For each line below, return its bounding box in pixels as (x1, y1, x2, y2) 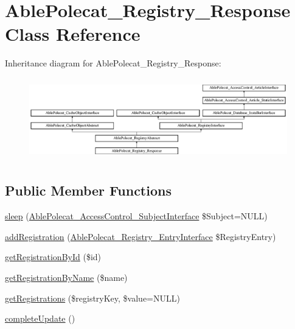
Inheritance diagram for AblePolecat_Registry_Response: (5, 57, 221, 69)
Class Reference (5, 21, 141, 46)
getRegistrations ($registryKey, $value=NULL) (5, 291, 180, 304)
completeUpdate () (5, 312, 75, 325)
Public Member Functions (5, 181, 172, 200)
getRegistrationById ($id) (5, 250, 102, 263)
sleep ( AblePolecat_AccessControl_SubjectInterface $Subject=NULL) (5, 210, 268, 222)
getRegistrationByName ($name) (5, 271, 128, 284)
